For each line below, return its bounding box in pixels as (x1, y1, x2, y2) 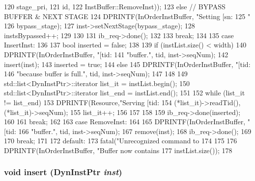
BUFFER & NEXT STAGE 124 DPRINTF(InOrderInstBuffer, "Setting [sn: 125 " (4, 11, 251, 21)
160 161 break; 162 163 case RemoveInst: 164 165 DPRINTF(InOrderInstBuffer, (4, 116, 246, 127)
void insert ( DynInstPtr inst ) (4, 166, 122, 178)
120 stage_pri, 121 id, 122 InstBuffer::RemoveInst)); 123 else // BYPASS (4, 1, 226, 11)
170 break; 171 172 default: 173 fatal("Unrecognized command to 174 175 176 (4, 136, 237, 146)
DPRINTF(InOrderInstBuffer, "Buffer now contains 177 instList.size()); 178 (4, 145, 232, 155)
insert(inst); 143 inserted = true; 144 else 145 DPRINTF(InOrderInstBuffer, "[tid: (4, 59, 251, 69)
